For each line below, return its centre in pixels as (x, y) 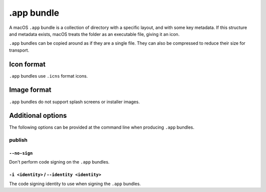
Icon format (27, 64)
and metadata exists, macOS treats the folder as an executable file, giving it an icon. (94, 34)
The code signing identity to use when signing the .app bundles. (75, 184)
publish (18, 140)
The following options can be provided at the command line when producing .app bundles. (102, 127)
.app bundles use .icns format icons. (49, 76)
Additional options (38, 116)
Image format (30, 90)
